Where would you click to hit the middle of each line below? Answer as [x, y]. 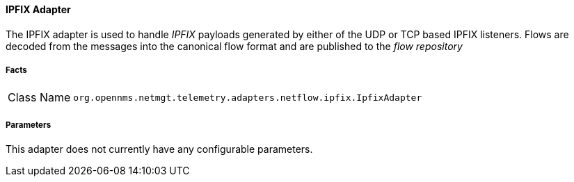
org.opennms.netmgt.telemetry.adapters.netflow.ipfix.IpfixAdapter [248, 97]
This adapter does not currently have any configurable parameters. [159, 149]
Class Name [39, 98]
